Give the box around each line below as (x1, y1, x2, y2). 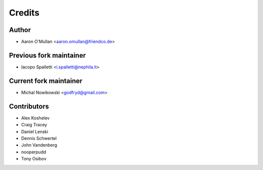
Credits (9, 7, 40, 18)
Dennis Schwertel (21, 135, 57, 141)
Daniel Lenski (21, 129, 48, 135)
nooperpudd (21, 149, 46, 155)
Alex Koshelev (21, 115, 50, 121)
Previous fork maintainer (9, 51, 86, 59)
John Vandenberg (21, 142, 57, 148)
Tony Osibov (21, 156, 47, 162)
